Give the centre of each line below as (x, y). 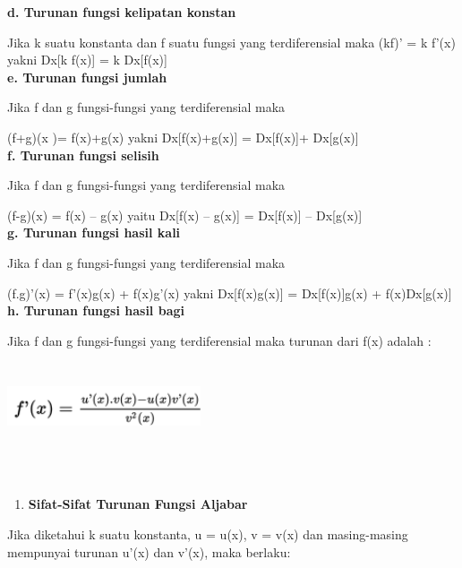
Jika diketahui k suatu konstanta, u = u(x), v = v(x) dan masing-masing (208, 534)
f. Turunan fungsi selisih (83, 155)
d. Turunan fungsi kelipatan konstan (122, 12)
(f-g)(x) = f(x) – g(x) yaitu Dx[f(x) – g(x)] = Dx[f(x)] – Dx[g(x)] (185, 215)
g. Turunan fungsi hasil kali (94, 232)
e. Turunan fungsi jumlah (87, 77)
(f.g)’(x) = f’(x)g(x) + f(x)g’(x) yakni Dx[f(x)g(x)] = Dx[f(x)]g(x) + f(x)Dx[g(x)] (230, 293)
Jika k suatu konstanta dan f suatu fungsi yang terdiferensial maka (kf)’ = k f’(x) (231, 42)
